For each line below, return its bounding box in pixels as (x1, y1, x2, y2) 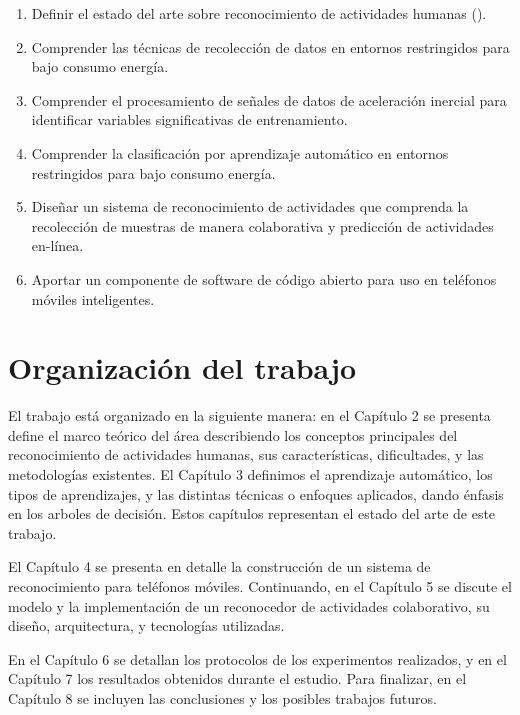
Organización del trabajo (8, 347, 357, 388)
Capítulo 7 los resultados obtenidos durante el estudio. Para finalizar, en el (8, 668, 467, 689)
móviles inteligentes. (31, 288, 155, 309)
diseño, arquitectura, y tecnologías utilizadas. (8, 615, 285, 636)
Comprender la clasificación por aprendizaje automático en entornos (31, 142, 449, 163)
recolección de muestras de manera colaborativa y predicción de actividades (31, 215, 494, 236)
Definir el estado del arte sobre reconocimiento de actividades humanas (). (31, 3, 487, 23)
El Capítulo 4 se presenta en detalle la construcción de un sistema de (8, 556, 431, 577)
